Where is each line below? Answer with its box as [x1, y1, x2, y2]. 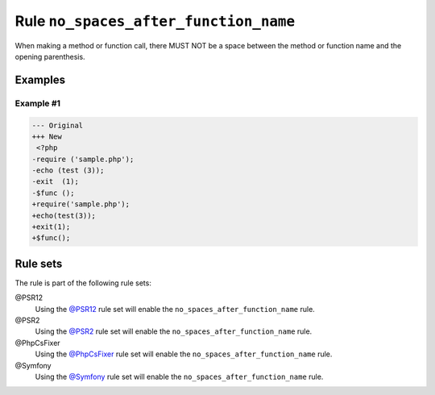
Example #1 [14, 98, 60, 109]
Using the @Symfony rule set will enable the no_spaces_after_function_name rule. [35, 372, 324, 382]
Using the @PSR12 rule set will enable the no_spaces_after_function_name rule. [35, 304, 316, 314]
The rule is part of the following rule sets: [14, 278, 152, 288]
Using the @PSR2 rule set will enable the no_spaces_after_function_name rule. [35, 326, 313, 336]
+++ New [31, 131, 62, 141]
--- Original [31, 121, 84, 130]
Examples [14, 73, 66, 86]
